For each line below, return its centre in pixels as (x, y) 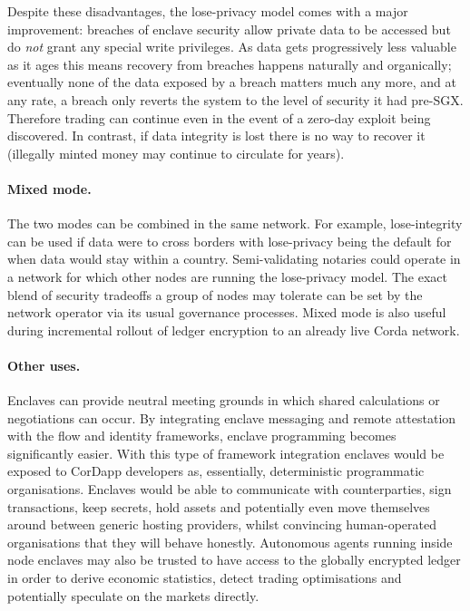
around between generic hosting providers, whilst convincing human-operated (222, 524)
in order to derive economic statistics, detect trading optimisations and (205, 578)
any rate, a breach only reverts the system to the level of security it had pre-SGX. (235, 99)
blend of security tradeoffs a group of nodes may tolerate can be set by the (215, 294)
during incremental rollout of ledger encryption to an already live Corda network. (234, 330)
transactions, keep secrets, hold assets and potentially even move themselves (219, 506)
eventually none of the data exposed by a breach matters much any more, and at (232, 82)
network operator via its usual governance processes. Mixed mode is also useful (227, 312)
